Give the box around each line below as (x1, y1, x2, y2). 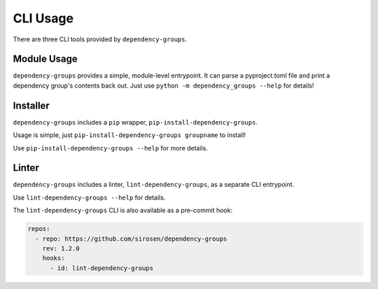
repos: (27, 225, 50, 233)
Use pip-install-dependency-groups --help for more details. (13, 143, 208, 152)
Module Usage (13, 53, 78, 65)
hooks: (42, 254, 65, 262)
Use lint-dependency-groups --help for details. (13, 193, 166, 202)
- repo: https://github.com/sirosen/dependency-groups (35, 234, 227, 243)
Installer (13, 99, 50, 111)
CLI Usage (13, 10, 73, 26)
